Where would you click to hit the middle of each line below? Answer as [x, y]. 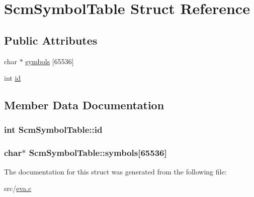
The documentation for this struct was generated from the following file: [115, 171]
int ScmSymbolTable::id [53, 130]
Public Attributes [51, 40]
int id [13, 78]
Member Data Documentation [84, 105]
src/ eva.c [18, 188]
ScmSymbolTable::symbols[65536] [98, 153]
